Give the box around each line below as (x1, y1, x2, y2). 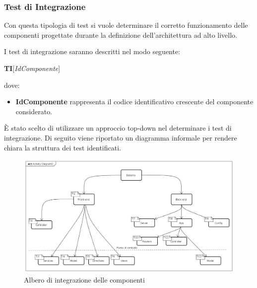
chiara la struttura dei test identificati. (4, 142, 121, 152)
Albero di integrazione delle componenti (24, 274, 145, 285)
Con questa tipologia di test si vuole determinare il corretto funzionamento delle (4, 20, 248, 30)
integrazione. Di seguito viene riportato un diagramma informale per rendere (4, 132, 237, 143)
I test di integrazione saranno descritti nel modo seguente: (4, 46, 181, 57)
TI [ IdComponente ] (4, 63, 61, 73)
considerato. (15, 106, 53, 116)
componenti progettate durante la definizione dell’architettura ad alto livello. (4, 29, 237, 40)
